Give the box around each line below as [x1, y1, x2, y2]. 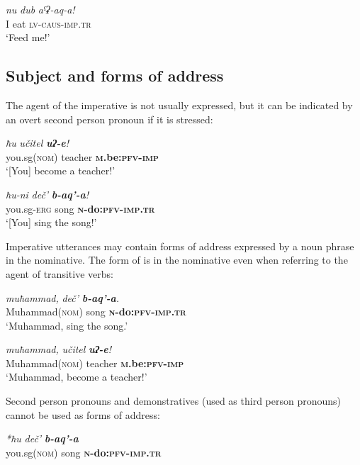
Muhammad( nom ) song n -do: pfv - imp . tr [6, 304, 186, 319]
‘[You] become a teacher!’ [6, 163, 116, 178]
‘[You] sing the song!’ [6, 215, 97, 230]
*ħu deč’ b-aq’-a [6, 431, 79, 446]
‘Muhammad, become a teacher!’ [6, 369, 147, 384]
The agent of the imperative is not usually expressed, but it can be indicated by [6, 97, 353, 112]
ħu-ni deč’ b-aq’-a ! [6, 186, 89, 201]
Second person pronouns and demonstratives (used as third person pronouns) [6, 393, 342, 408]
